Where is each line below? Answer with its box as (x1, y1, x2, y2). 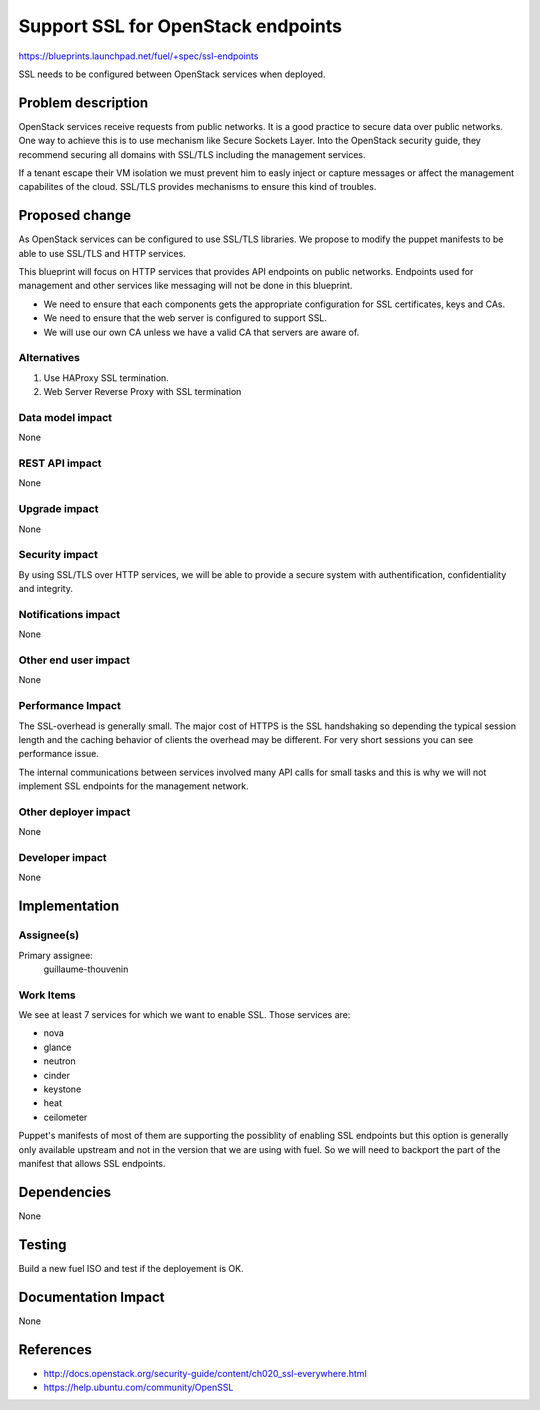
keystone (43, 1083, 82, 1095)
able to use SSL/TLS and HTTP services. (18, 247, 187, 259)
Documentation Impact (18, 1288, 165, 1305)
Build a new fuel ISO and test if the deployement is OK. (18, 1262, 244, 1274)
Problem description (18, 94, 149, 111)
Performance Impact (18, 699, 122, 713)
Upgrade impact (18, 502, 99, 516)
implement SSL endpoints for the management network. (18, 780, 249, 792)
